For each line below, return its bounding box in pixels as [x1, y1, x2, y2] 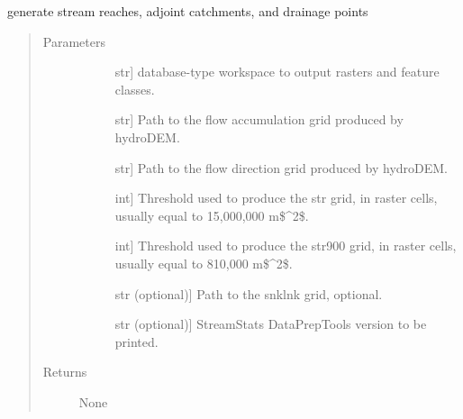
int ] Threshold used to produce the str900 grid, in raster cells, [114, 236, 457, 255]
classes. [114, 79, 155, 98]
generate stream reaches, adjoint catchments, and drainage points [7, 2, 368, 20]
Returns [42, 362, 87, 381]
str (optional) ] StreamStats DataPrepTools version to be [114, 314, 427, 333]
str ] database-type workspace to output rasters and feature [114, 62, 440, 81]
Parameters [42, 32, 105, 50]
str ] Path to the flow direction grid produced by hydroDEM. [114, 158, 449, 177]
